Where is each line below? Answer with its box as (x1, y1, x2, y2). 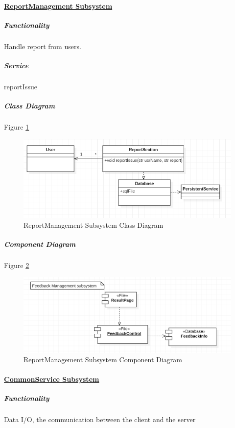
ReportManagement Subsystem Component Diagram (23, 354, 182, 365)
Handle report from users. (4, 41, 81, 51)
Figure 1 (4, 122, 29, 132)
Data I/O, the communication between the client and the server (4, 414, 196, 424)
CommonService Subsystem (4, 374, 99, 384)
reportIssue (4, 81, 37, 91)
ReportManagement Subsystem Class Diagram (23, 219, 164, 230)
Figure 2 (4, 260, 29, 270)
